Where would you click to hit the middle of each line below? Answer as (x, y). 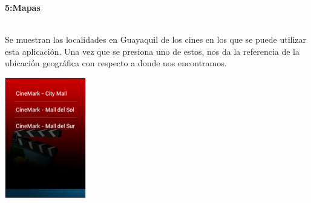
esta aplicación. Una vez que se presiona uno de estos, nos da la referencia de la (152, 51)
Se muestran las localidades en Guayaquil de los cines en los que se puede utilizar (156, 39)
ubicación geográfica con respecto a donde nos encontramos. (116, 63)
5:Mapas (23, 7)
